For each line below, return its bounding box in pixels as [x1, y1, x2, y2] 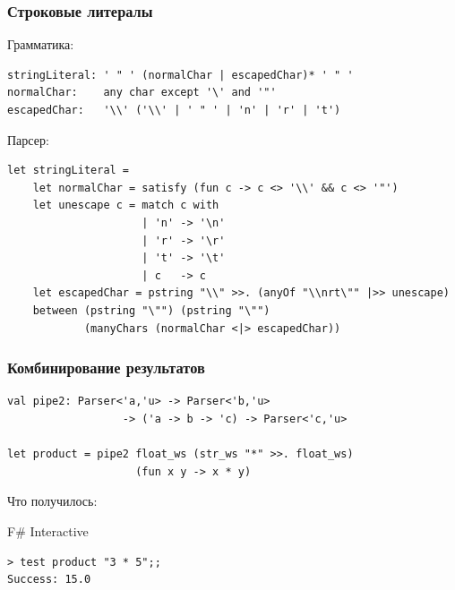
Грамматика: [7, 35, 74, 54]
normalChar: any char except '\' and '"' [7, 86, 277, 99]
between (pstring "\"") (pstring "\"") [32, 304, 270, 317]
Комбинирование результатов [7, 356, 205, 379]
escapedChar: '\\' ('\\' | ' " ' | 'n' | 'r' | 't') [7, 104, 341, 116]
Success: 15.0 [7, 573, 91, 586]
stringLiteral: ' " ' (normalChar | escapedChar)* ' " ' [7, 68, 354, 81]
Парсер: [7, 130, 49, 149]
